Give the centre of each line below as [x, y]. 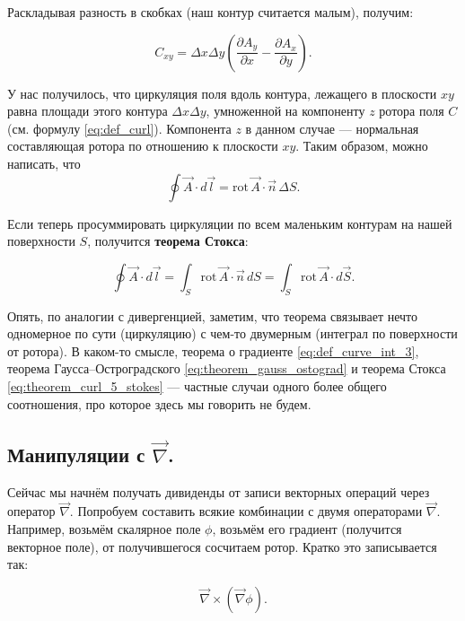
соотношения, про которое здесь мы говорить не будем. [159, 403]
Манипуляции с [76, 454]
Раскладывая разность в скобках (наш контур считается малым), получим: [211, 12]
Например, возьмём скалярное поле [104, 529]
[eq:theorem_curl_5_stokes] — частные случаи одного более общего [197, 385]
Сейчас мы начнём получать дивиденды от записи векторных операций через [219, 491]
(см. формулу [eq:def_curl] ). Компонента [119, 128]
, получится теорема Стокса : [168, 241]
